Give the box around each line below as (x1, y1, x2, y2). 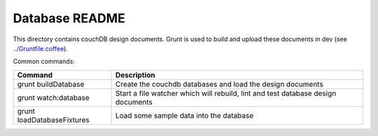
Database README (13, 10, 125, 26)
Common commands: (13, 57, 75, 66)
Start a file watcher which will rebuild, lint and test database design (115, 88, 337, 98)
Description (115, 70, 155, 80)
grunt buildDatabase (17, 79, 85, 89)
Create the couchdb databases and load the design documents (115, 79, 323, 89)
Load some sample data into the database (115, 110, 254, 120)
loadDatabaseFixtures (17, 115, 90, 125)
